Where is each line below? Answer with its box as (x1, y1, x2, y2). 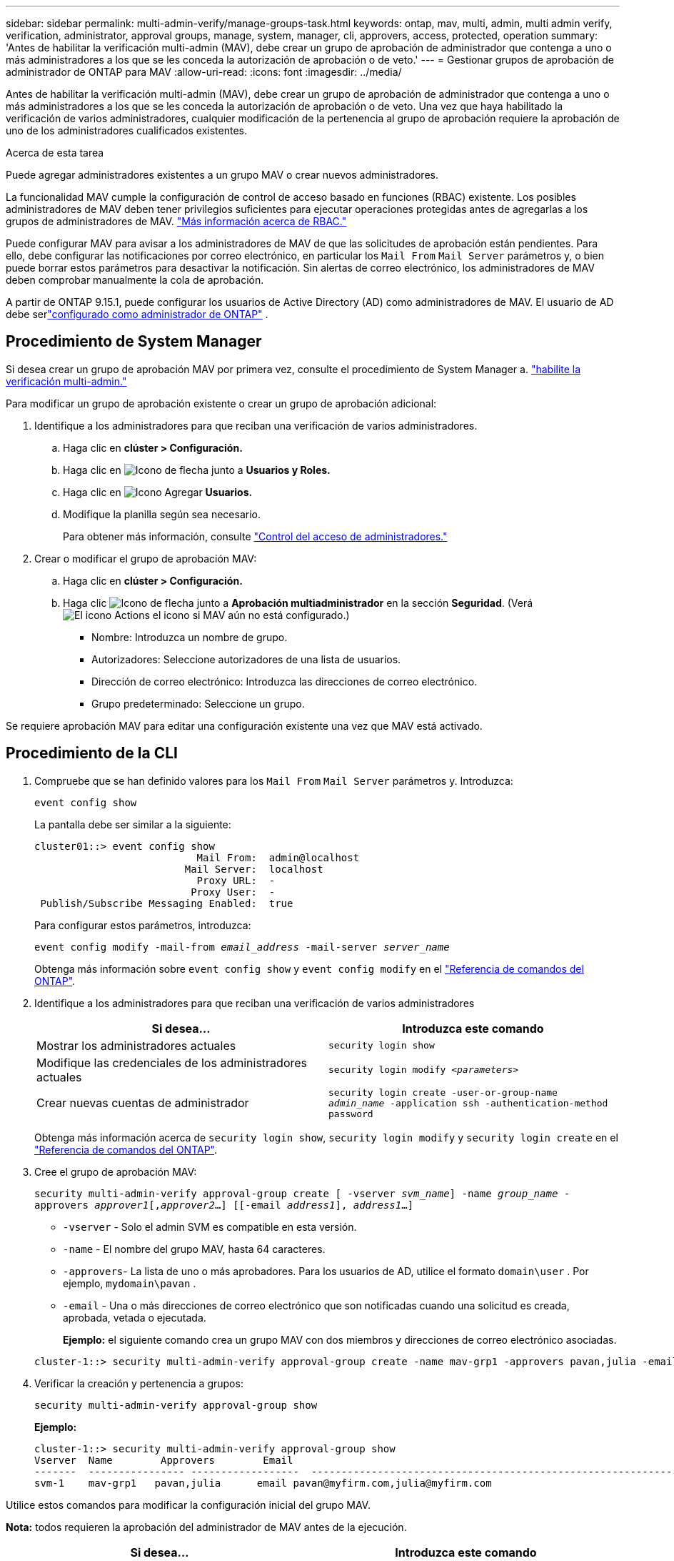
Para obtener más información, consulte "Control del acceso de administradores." (63, 530, 448, 542)
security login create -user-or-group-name (328, 1086, 558, 1098)
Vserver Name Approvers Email (34, 1454, 293, 1466)
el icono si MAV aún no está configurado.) (152, 608, 350, 621)
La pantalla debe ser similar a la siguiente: (34, 818, 231, 831)
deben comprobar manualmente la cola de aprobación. (6, 274, 264, 286)
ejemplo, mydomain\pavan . (63, 1277, 196, 1289)
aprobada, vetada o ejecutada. (63, 1311, 206, 1324)
